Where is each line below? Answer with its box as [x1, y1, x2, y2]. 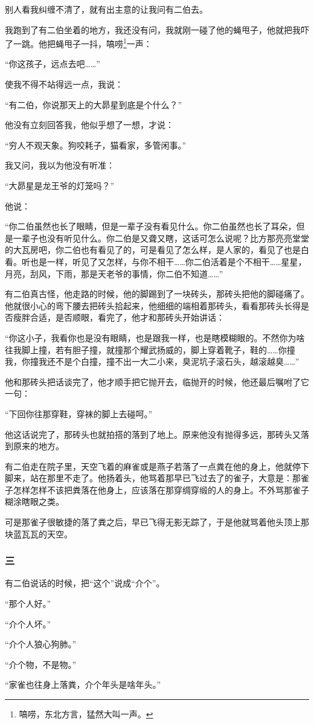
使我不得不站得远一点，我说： [5, 78, 123, 91]
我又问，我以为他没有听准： [5, 159, 115, 171]
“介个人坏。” [5, 617, 51, 630]
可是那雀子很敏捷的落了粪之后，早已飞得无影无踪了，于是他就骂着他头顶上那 [5, 516, 309, 528]
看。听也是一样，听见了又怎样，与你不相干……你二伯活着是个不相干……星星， [5, 255, 307, 267]
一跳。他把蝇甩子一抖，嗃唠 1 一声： [13, 36, 152, 50]
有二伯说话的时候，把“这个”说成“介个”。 [5, 577, 165, 589]
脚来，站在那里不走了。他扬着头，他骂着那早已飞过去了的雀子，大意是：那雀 [5, 472, 309, 484]
